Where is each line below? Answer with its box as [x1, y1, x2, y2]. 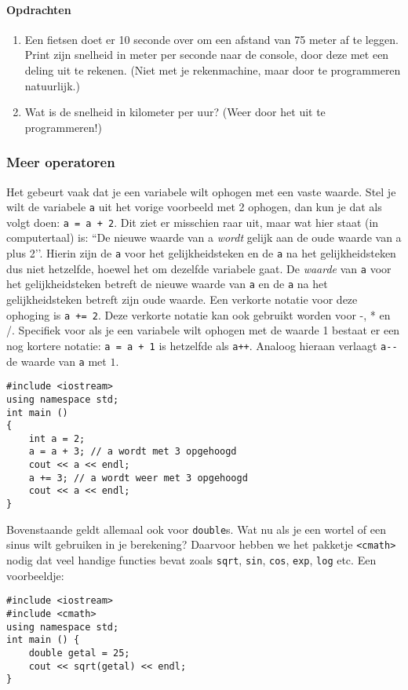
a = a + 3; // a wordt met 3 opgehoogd [28, 446, 237, 458]
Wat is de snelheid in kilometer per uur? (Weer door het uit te [24, 104, 326, 120]
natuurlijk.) [24, 77, 80, 93]
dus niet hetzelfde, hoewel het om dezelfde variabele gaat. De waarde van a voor [6, 260, 392, 276]
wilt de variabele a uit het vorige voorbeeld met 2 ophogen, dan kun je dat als [6, 199, 382, 215]
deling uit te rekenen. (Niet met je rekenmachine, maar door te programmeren [24, 61, 401, 78]
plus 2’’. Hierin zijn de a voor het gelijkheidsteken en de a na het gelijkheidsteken [6, 245, 396, 261]
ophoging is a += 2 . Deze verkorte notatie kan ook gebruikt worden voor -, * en [6, 306, 391, 323]
